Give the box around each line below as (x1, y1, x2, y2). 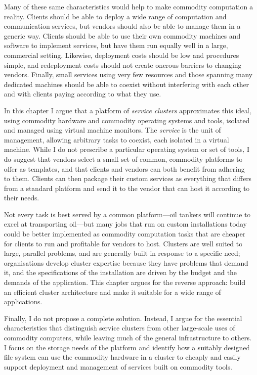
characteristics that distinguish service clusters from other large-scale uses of (4, 323, 235, 333)
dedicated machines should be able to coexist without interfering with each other (4, 79, 249, 89)
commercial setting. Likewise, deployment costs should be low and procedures (4, 49, 239, 60)
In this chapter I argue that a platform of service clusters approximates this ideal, (4, 105, 252, 115)
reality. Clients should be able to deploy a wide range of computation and (4, 11, 227, 21)
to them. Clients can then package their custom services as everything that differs (4, 173, 252, 184)
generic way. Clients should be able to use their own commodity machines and (4, 30, 241, 41)
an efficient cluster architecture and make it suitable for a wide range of (4, 286, 221, 297)
